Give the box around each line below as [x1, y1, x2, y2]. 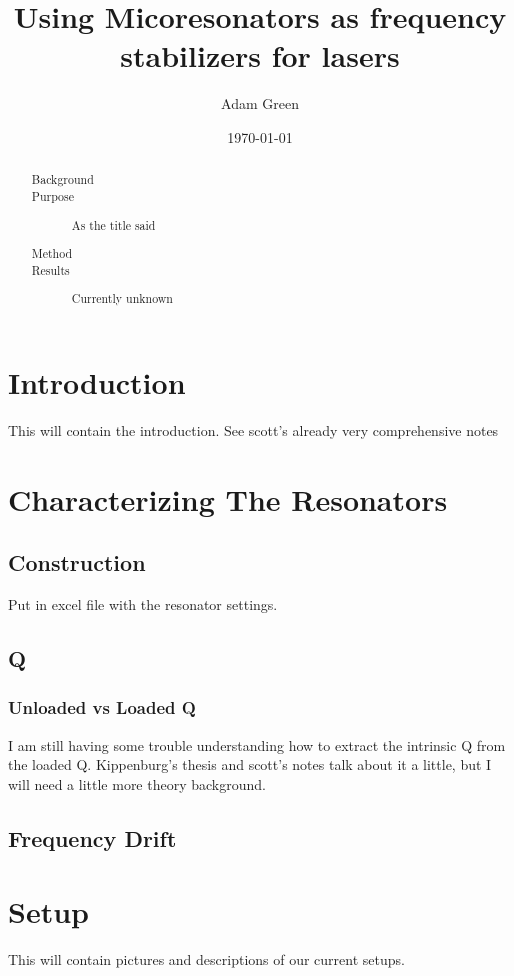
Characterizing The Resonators [8, 478, 448, 519]
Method [31, 245, 73, 262]
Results [31, 261, 70, 278]
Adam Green [221, 93, 299, 114]
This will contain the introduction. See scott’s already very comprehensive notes [8, 419, 499, 440]
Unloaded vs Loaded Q [8, 695, 196, 720]
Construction [8, 547, 146, 578]
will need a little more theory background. [8, 773, 266, 794]
